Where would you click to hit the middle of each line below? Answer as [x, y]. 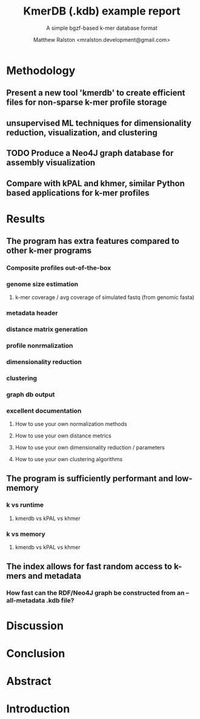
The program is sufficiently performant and [90, 478]
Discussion [35, 626]
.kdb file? [60, 601]
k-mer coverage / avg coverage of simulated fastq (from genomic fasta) [105, 297]
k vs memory [26, 534]
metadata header [32, 313]
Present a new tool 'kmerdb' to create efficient [96, 93]
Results [26, 219]
